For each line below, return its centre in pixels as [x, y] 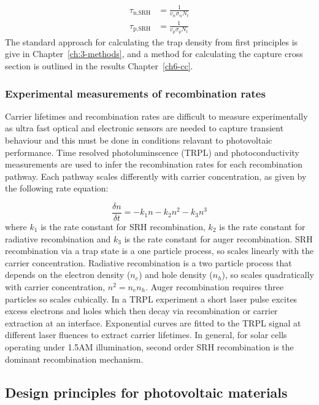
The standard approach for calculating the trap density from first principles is [152, 41]
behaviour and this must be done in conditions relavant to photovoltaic [139, 140]
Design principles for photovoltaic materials [146, 392]
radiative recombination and [58, 238]
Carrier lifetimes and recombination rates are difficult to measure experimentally [156, 116]
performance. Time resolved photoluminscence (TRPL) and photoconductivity [152, 152]
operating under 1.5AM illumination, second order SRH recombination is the [149, 346]
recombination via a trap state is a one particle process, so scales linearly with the [159, 251]
